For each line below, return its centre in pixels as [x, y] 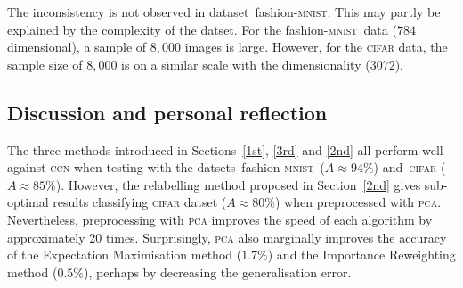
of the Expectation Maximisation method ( [125, 255]
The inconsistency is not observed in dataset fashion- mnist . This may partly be [224, 12]
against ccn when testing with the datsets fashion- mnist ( [166, 167]
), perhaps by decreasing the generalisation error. [217, 272]
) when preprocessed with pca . [358, 202]
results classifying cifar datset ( [140, 202]
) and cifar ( [410, 167]
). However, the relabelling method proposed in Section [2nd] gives [238, 184]
